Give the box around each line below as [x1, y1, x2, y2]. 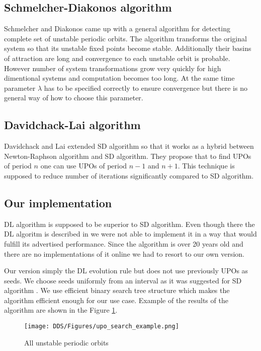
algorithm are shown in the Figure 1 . [4, 305, 118, 315]
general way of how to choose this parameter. [4, 92, 143, 103]
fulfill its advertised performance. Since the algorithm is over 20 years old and [4, 238, 243, 249]
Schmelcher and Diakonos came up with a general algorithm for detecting [4, 23, 230, 34]
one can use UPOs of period [40, 160, 127, 171]
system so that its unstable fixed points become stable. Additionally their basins [4, 43, 251, 53]
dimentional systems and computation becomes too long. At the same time [4, 73, 235, 83]
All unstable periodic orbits [24, 337, 109, 347]
